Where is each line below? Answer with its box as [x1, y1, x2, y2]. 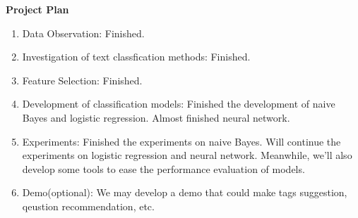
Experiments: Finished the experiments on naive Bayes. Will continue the [22, 134, 341, 148]
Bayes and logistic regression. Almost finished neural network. [22, 110, 290, 124]
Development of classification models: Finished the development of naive [22, 96, 335, 111]
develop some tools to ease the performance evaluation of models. [22, 161, 305, 176]
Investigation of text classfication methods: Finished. [22, 49, 251, 64]
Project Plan [6, 2, 69, 16]
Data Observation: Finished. [22, 25, 145, 40]
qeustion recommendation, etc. [22, 198, 155, 213]
